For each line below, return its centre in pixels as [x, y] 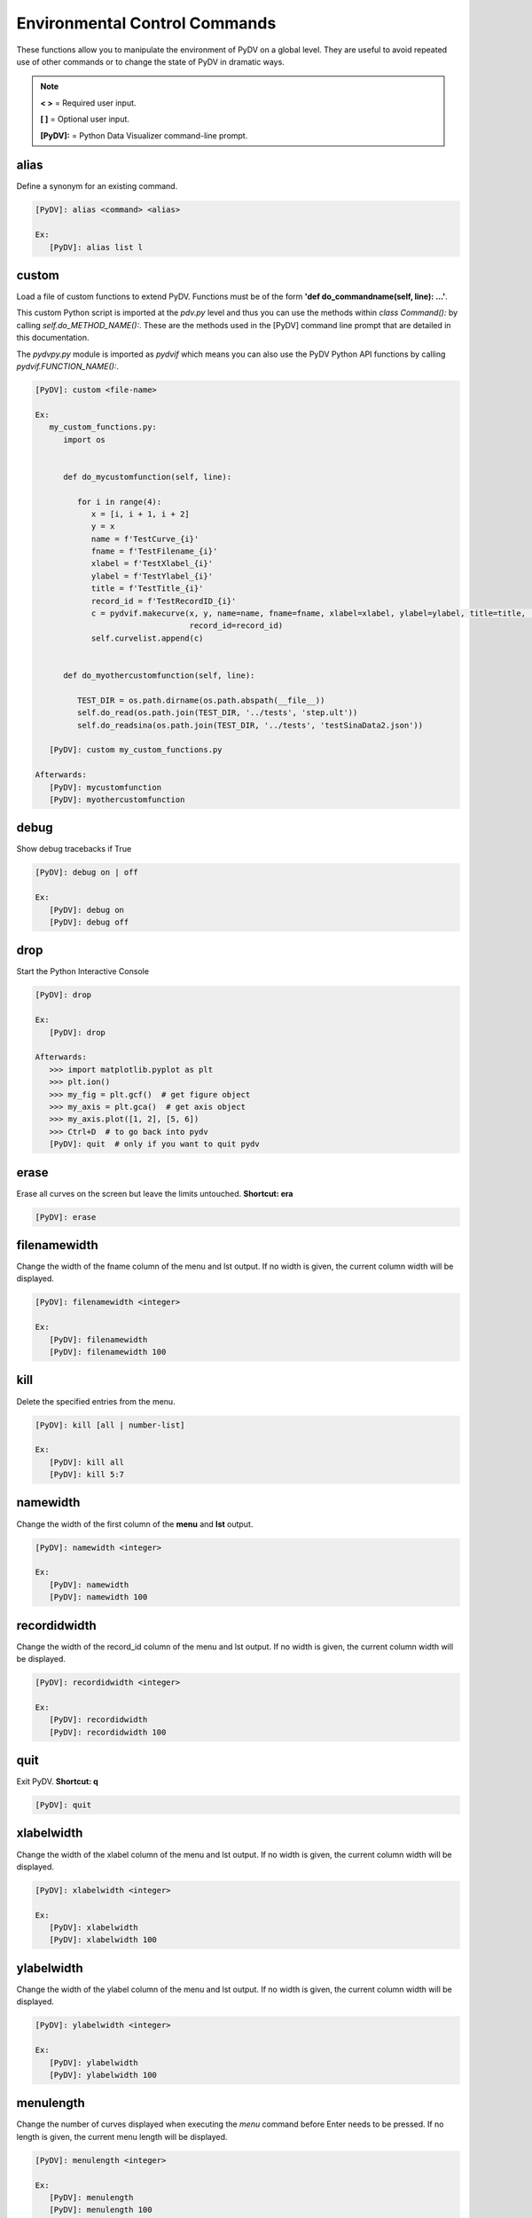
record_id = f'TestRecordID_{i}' [164, 601]
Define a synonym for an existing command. [97, 186]
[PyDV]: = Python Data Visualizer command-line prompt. [144, 135]
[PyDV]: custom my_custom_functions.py [136, 750]
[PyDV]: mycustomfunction [106, 787]
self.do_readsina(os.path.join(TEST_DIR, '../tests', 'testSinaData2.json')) [250, 725]
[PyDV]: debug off [89, 922]
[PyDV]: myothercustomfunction [117, 799]
